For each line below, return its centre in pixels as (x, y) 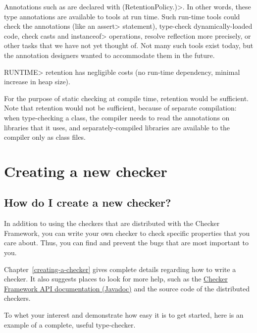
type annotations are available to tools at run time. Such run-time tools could (122, 16)
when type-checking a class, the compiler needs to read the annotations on (117, 117)
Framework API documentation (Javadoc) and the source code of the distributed (127, 288)
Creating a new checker (86, 171)
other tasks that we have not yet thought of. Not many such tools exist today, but (129, 45)
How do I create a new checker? (88, 202)
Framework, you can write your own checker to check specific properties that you (127, 233)
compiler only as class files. (45, 137)
